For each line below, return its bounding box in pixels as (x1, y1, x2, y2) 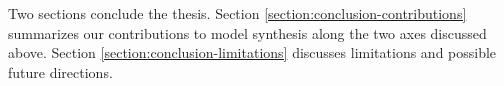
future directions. (8, 61, 113, 82)
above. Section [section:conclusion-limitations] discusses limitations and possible (8, 42, 497, 63)
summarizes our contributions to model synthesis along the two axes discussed (8, 22, 487, 43)
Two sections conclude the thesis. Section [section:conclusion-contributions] (8, 3, 467, 23)
